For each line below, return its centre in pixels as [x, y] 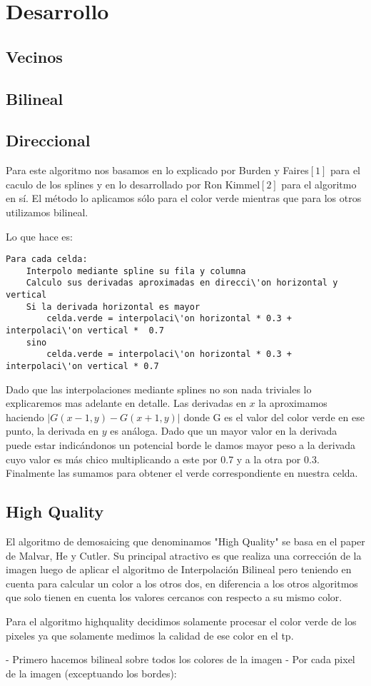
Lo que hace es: [39, 236]
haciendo [25, 417]
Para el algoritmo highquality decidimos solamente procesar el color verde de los [181, 621]
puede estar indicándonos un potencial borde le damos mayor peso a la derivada [181, 445]
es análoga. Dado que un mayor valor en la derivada [224, 431]
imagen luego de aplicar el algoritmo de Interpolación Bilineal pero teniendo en [179, 569]
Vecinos [34, 56]
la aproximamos [293, 403]
